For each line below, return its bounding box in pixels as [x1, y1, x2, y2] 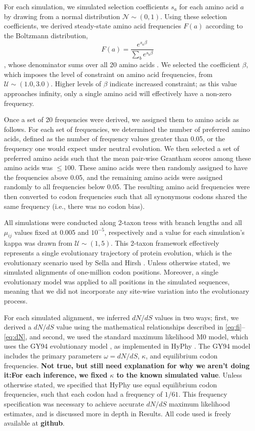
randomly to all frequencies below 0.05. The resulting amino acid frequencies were [4, 181, 250, 192]
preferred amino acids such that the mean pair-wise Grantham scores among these [4, 152, 251, 163]
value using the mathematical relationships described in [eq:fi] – [56, 322, 245, 332]
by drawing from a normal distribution [4, 11, 120, 21]
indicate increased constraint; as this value [109, 78, 237, 89]
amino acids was [4, 162, 53, 173]
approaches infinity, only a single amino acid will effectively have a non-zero [4, 88, 231, 98]
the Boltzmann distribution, [4, 30, 88, 40]
